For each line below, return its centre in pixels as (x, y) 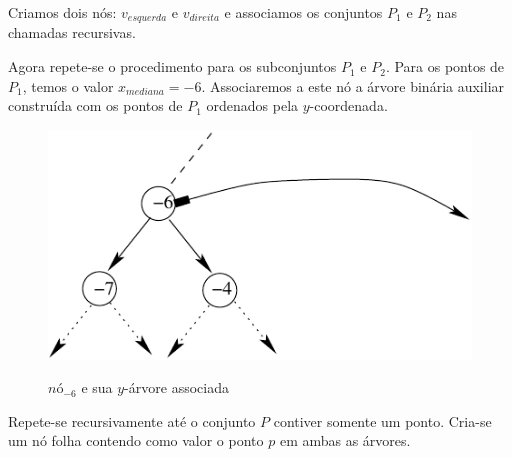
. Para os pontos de (445, 66)
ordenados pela (252, 105)
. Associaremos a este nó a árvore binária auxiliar (353, 85)
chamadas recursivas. (72, 32)
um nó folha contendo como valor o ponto (136, 440)
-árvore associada (176, 387)
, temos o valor (68, 85)
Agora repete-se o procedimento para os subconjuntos (172, 66)
